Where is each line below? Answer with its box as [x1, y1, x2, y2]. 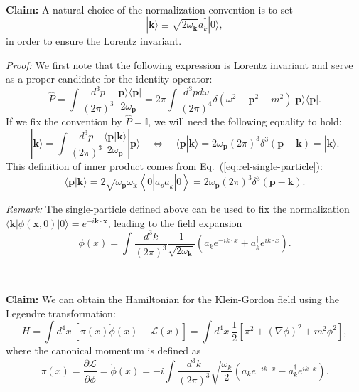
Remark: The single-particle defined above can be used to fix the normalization [6, 201, 350, 216]
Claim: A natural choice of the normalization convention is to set [6, 1, 293, 16]
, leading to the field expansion [107, 215, 242, 230]
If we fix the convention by [6, 114, 122, 129]
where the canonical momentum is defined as [6, 343, 201, 358]
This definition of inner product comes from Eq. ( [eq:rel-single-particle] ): [6, 158, 323, 173]
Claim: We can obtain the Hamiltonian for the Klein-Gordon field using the [6, 291, 339, 306]
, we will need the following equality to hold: [148, 114, 342, 129]
